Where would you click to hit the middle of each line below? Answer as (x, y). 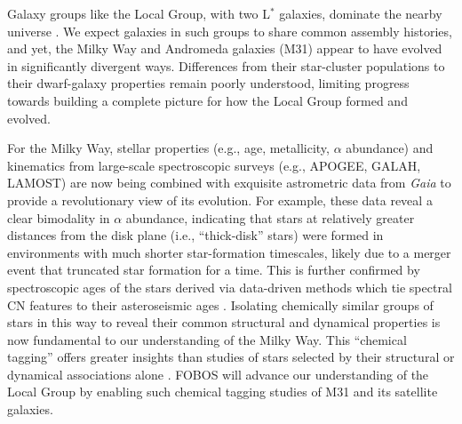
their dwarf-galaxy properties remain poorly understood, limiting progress (208, 83)
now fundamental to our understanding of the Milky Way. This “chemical (207, 339)
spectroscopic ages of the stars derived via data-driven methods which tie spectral (230, 287)
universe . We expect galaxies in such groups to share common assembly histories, (230, 31)
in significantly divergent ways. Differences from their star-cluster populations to (226, 65)
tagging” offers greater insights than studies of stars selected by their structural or (231, 357)
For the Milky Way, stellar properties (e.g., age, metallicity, (168, 148)
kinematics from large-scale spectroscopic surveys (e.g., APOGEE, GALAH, (214, 165)
